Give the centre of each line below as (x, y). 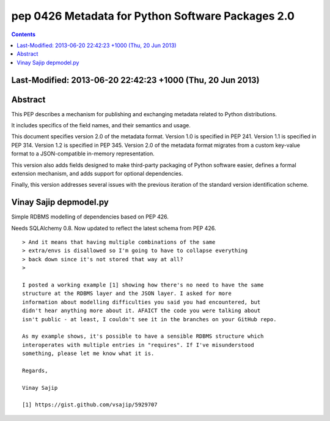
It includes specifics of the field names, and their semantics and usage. (101, 125)
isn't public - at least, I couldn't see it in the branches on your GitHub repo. (149, 319)
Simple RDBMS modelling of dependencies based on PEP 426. (90, 217)
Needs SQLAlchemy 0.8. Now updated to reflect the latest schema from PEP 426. (114, 228)
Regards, (35, 371)
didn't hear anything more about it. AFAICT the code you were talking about (141, 311)
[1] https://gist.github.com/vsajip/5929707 (90, 405)
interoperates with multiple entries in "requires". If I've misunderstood (138, 345)
